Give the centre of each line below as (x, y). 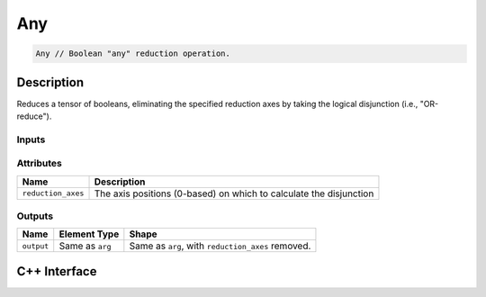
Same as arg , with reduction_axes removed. (220, 246)
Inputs (31, 139)
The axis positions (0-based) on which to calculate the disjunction (234, 193)
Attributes (39, 164)
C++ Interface (57, 271)
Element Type (89, 234)
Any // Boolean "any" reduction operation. (133, 54)
